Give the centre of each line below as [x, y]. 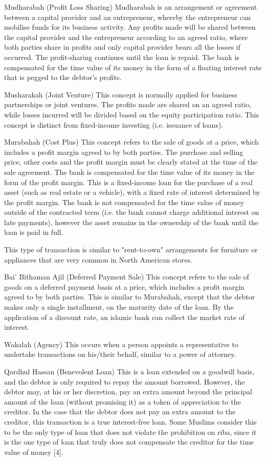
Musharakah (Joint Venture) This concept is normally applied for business [121, 94]
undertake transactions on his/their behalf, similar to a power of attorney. [120, 354]
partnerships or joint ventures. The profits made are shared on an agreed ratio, [128, 104]
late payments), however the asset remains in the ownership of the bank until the [131, 222]
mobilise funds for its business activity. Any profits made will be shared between [130, 27]
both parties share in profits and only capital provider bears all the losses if [123, 47]
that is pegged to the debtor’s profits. [63, 77]
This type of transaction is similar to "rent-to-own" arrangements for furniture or [131, 249]
